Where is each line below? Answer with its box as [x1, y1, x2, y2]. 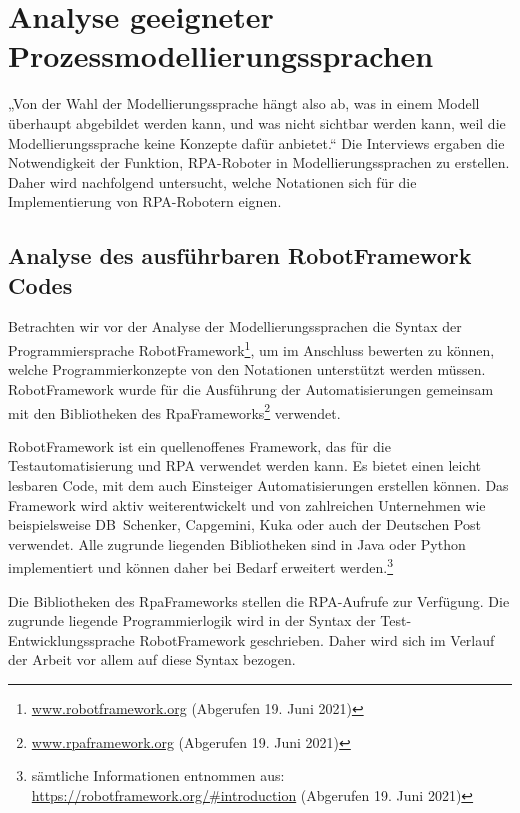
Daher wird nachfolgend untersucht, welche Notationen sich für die [8, 171, 417, 192]
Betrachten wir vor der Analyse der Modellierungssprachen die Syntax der [8, 316, 462, 337]
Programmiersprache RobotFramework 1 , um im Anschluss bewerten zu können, [8, 337, 495, 360]
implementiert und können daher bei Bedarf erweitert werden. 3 [8, 554, 394, 577]
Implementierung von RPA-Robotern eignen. [8, 191, 282, 212]
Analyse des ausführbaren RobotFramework [8, 240, 472, 271]
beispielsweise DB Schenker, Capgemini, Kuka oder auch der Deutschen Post [8, 514, 481, 535]
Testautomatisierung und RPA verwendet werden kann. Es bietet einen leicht [8, 455, 482, 476]
